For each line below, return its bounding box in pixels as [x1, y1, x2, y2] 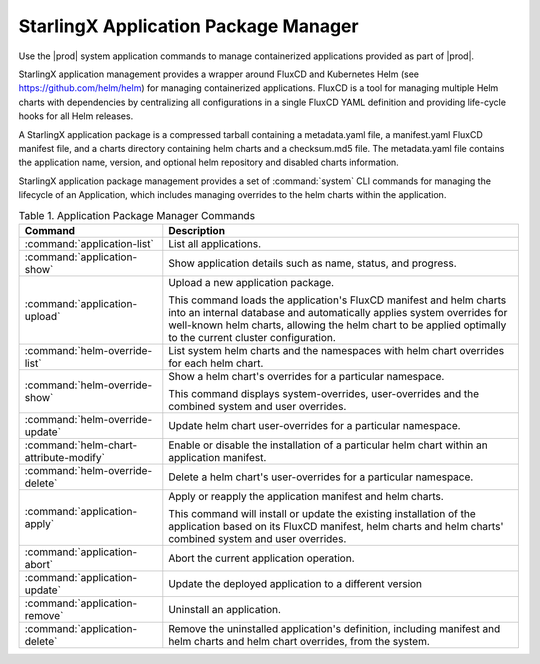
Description [168, 223, 225, 237]
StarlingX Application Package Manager [18, 15, 359, 37]
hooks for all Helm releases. [18, 110, 134, 122]
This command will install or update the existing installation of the [168, 506, 477, 520]
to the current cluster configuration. [168, 330, 337, 344]
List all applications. [168, 236, 262, 250]
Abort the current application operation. [168, 551, 355, 565]
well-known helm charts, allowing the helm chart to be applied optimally [168, 318, 507, 332]
